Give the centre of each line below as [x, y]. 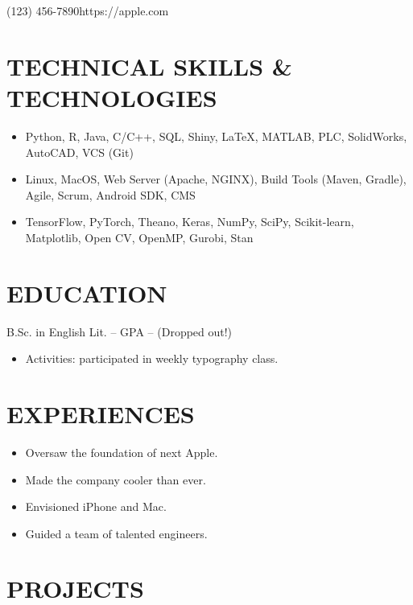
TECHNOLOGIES [112, 97]
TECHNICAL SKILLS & [149, 66]
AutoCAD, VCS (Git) [79, 152]
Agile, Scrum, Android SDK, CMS [110, 194]
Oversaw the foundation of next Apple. [122, 452]
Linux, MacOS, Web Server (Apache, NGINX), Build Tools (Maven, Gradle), [216, 179]
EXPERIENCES [101, 413]
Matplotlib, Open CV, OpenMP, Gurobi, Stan [139, 237]
